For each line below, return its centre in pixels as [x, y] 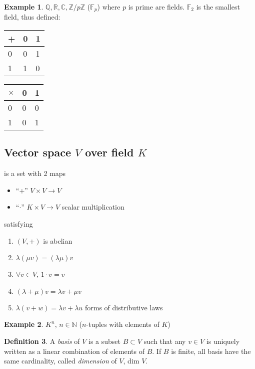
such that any [165, 341]
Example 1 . [24, 7]
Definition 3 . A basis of [42, 341]
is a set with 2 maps [35, 173]
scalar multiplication [93, 207]
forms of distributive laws [124, 307]
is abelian [58, 240]
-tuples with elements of [123, 324]
